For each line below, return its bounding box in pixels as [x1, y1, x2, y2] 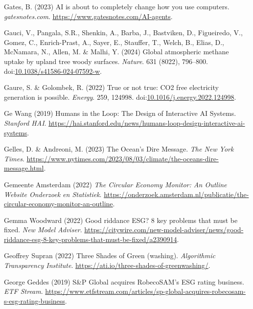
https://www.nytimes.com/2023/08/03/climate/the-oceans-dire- [26, 153, 219, 163]
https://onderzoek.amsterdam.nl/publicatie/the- [104, 189, 249, 199]
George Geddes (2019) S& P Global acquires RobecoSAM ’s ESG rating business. [4, 276, 244, 287]
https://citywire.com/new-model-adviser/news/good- [84, 224, 244, 235]
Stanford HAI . [4, 117, 46, 128]
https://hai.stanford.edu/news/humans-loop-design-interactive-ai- [48, 117, 245, 128]
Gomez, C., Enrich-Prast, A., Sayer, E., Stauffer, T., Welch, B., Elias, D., [4, 37, 224, 47]
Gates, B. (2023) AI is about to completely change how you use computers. [4, 1, 230, 11]
